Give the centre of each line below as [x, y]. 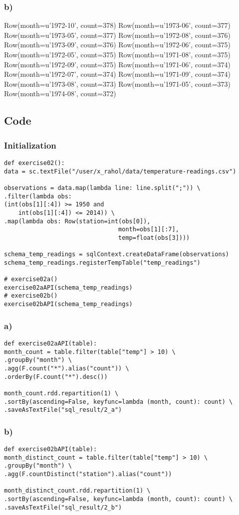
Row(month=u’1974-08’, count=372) [60, 93]
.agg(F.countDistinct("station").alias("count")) [88, 474]
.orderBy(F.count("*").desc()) [56, 377]
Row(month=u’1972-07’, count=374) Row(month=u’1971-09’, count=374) [117, 74]
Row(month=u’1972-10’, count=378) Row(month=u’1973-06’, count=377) [117, 25]
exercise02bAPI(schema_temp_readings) [68, 304]
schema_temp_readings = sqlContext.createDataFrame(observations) [117, 255]
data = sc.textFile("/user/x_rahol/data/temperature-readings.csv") [120, 171]
